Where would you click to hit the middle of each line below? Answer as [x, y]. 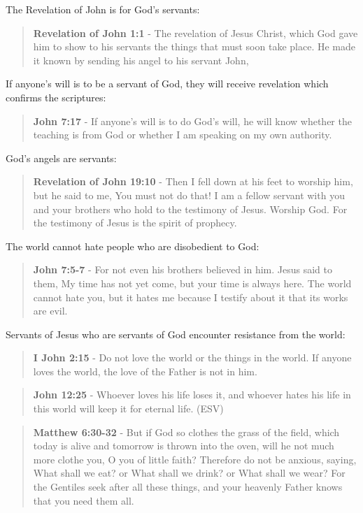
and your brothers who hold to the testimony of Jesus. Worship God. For [190, 209]
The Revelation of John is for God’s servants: [103, 9]
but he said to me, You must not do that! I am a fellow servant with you [189, 195]
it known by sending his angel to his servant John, [141, 60]
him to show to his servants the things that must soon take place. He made [194, 46]
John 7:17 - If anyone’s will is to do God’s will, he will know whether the [192, 121]
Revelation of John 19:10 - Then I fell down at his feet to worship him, [193, 181]
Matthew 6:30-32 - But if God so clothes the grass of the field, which [186, 432]
